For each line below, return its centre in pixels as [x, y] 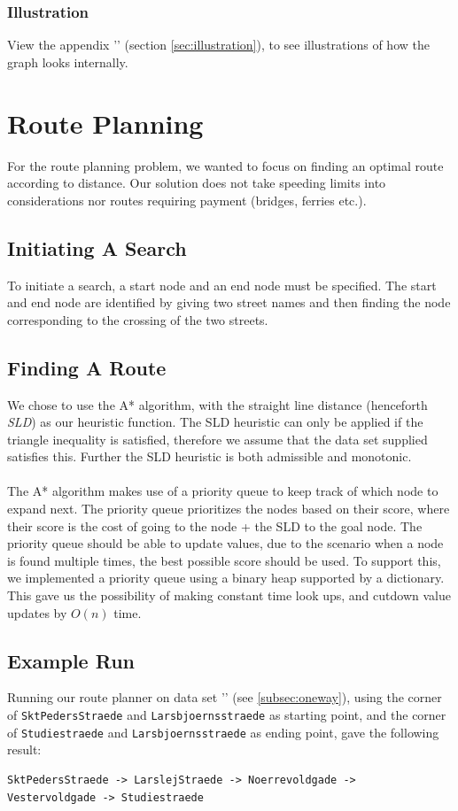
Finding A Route [87, 367]
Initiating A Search [97, 247]
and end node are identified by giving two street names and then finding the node [229, 302]
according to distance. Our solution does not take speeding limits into [197, 183]
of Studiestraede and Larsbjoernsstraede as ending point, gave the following [223, 732]
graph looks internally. [68, 62]
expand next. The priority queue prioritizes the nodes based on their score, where [229, 509]
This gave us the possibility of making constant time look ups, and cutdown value [229, 595]
